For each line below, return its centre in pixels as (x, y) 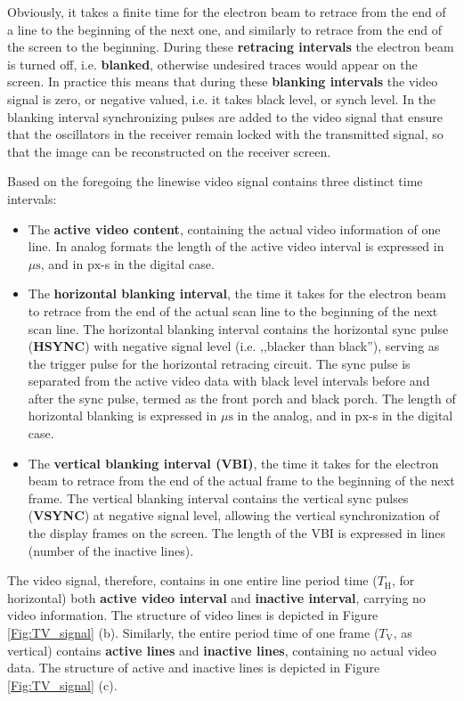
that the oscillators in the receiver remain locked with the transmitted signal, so (225, 134)
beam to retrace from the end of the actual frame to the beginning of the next (241, 481)
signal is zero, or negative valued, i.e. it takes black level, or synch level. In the (222, 98)
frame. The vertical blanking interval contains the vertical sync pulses (218, 497)
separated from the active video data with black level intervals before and (229, 381)
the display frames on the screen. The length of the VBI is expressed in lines (237, 533)
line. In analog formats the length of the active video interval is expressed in (236, 246)
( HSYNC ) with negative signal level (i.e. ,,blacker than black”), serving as (234, 346)
